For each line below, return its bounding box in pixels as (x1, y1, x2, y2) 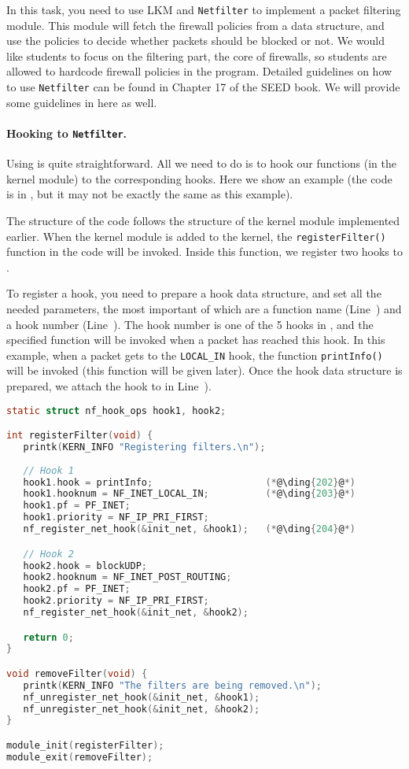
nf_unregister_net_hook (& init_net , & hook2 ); (23, 703, 260, 715)
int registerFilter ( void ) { (6, 430, 153, 442)
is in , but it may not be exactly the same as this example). (6, 186, 293, 202)
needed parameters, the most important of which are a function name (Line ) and (6, 300, 402, 316)
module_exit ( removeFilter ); (6, 751, 153, 763)
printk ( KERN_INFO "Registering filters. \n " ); (23, 441, 266, 453)
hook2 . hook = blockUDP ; (23, 560, 148, 571)
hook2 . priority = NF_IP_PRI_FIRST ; (23, 595, 209, 607)
